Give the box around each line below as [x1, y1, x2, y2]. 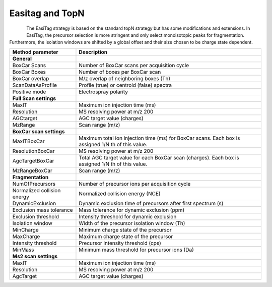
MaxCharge [12, 233, 40, 240]
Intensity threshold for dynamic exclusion [79, 213, 177, 220]
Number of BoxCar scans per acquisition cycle [79, 62, 189, 69]
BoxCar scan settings [12, 128, 65, 135]
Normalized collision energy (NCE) [79, 190, 161, 197]
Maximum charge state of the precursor [79, 233, 173, 240]
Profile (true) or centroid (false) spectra [79, 81, 172, 88]
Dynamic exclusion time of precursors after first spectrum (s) [79, 200, 224, 207]
